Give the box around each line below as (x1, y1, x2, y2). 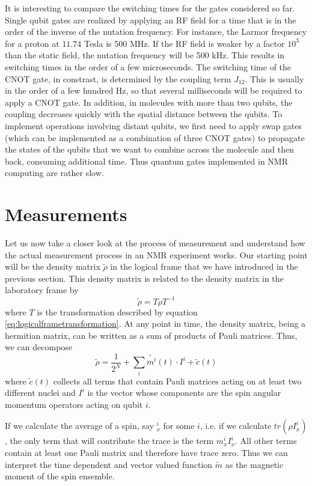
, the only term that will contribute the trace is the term (5, 434, 214, 447)
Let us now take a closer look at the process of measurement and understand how (5, 237, 305, 249)
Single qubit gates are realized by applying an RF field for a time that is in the (5, 13, 296, 26)
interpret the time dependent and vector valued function (5, 458, 213, 470)
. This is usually (245, 72, 304, 85)
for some (163, 419, 195, 432)
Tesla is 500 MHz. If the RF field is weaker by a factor (84, 37, 285, 49)
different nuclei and (5, 386, 76, 399)
